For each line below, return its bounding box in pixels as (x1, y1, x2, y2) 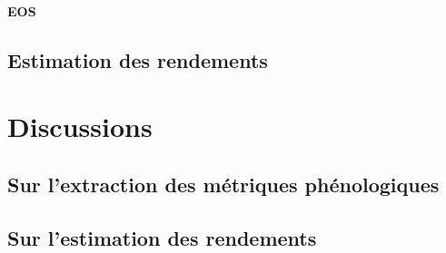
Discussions (7, 108, 153, 145)
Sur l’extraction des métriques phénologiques (7, 170, 440, 198)
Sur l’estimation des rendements (7, 223, 317, 251)
